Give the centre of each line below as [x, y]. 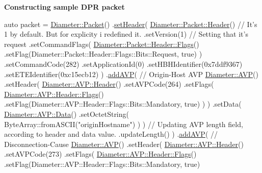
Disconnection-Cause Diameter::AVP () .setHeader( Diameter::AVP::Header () [124, 144]
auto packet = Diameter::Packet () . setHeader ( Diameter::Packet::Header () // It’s [131, 24]
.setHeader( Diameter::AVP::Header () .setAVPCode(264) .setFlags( [109, 84]
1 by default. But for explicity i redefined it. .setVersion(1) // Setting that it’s [126, 34]
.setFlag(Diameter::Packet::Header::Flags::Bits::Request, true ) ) [103, 54]
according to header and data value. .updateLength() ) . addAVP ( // [111, 134]
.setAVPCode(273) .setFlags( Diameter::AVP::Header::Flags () [100, 154]
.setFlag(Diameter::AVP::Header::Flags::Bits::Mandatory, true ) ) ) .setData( [123, 104]
